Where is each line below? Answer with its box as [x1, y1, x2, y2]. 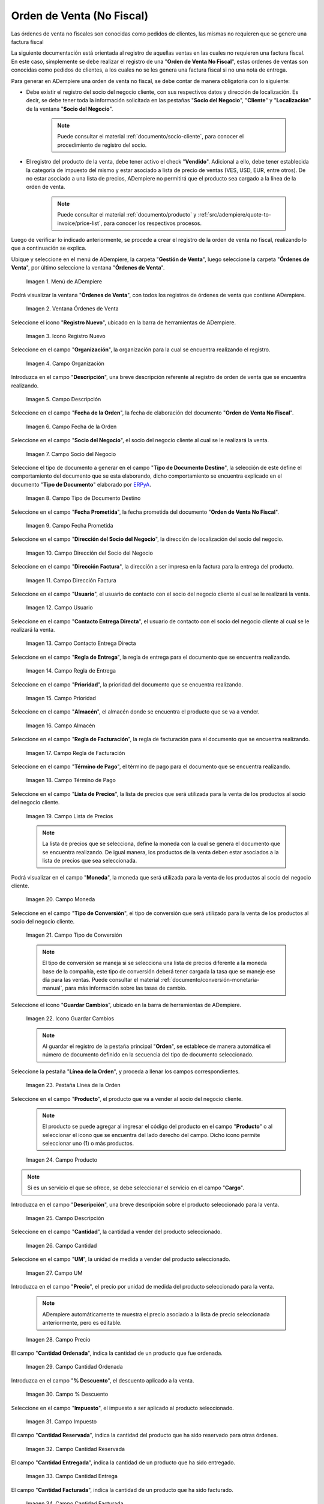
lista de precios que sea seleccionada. [42, 857, 137, 864]
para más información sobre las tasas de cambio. [65, 984, 187, 992]
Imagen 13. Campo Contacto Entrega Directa [26, 640, 136, 647]
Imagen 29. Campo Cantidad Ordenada [26, 1363, 123, 1370]
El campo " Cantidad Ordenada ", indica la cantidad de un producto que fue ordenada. [11, 1349, 223, 1357]
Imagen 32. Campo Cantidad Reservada [26, 1445, 125, 1452]
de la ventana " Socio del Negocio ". [26, 105, 113, 112]
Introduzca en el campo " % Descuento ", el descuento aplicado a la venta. [11, 1376, 194, 1384]
